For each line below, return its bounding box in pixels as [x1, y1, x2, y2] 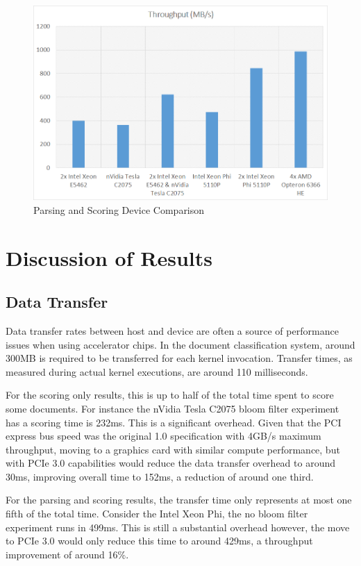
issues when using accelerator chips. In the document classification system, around [6, 337, 355, 351]
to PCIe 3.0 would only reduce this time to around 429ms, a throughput [6, 533, 313, 548]
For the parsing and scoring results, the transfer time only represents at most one [6, 492, 352, 507]
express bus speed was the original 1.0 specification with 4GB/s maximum [6, 428, 321, 443]
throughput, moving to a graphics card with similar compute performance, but [6, 442, 340, 456]
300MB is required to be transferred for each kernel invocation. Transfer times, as [6, 351, 353, 365]
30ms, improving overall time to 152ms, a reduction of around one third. [6, 469, 314, 483]
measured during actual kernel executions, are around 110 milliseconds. [6, 364, 308, 378]
